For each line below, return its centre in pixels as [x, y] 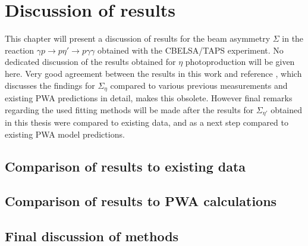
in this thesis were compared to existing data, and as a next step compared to [147, 122]
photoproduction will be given [240, 62]
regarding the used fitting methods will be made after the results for [129, 109]
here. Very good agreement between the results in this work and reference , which [153, 73]
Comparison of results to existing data [125, 166]
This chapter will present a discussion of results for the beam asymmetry [138, 38]
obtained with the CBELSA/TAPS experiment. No [191, 50]
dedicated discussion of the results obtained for [90, 62]
